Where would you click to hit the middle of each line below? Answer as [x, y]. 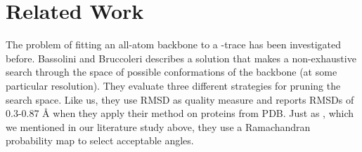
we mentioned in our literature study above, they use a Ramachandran [158, 126]
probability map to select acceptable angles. [100, 140]
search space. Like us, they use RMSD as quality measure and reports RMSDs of [180, 99]
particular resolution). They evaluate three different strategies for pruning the [173, 85]
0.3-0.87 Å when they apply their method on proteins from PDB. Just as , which [180, 113]
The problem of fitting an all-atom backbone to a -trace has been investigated [173, 44]
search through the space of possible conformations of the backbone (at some [172, 72]
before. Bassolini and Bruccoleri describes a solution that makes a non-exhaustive [181, 58]
